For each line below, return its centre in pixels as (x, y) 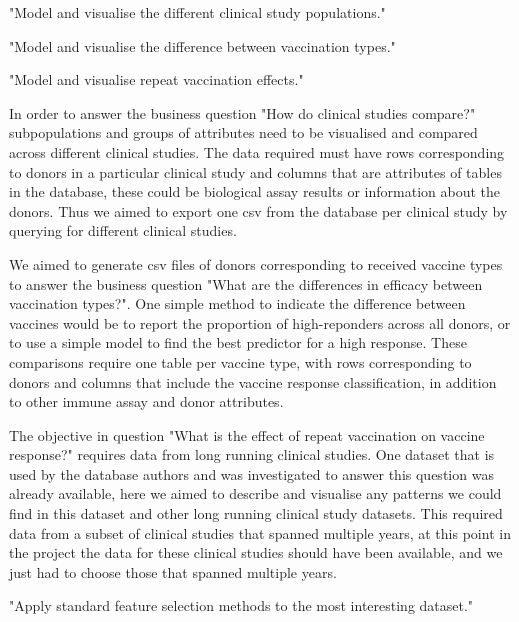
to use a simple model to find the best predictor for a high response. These (238, 342)
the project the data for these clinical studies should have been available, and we (256, 552)
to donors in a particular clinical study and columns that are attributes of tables (255, 171)
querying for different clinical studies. (123, 230)
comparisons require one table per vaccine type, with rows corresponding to (240, 361)
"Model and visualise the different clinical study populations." (197, 12)
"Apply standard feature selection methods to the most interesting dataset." (241, 605)
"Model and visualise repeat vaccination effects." (156, 79)
